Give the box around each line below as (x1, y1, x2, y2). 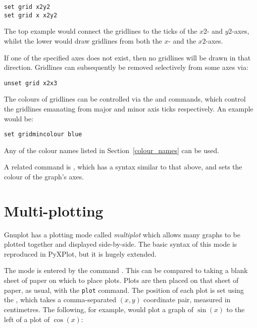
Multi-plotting (4, 200, 103, 220)
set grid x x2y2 (4, 11, 57, 19)
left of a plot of (4, 314, 50, 324)
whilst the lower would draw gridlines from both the (4, 35, 162, 46)
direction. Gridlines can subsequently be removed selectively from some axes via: (4, 62, 249, 72)
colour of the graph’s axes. (4, 171, 84, 181)
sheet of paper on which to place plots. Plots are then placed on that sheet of (4, 275, 239, 285)
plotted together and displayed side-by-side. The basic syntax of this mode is (4, 239, 237, 249)
